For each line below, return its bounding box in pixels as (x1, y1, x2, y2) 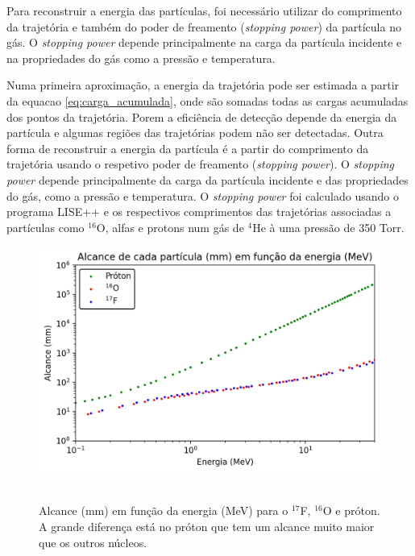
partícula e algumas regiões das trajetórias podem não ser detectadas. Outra (6, 124, 384, 141)
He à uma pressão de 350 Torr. (252, 218, 405, 235)
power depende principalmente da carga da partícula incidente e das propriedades (6, 171, 409, 188)
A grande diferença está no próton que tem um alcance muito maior (39, 518, 375, 534)
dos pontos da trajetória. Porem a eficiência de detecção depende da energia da (6, 108, 397, 125)
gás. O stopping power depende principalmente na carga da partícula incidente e (6, 34, 402, 51)
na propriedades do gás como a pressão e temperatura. (6, 49, 276, 66)
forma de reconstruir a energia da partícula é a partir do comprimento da (6, 139, 369, 156)
